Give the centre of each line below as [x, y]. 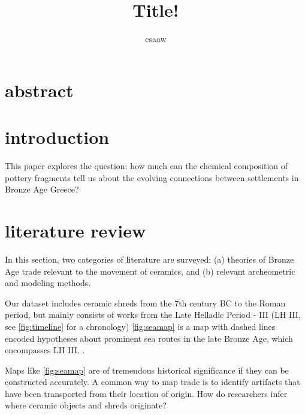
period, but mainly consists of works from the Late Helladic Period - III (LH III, [153, 315]
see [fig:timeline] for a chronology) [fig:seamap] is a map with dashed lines [140, 326]
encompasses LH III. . [45, 350]
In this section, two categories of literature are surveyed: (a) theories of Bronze [150, 259]
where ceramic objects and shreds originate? [86, 405]
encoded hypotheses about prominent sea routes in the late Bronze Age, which [149, 338]
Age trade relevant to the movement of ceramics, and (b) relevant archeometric [150, 271]
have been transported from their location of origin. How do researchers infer [146, 393]
